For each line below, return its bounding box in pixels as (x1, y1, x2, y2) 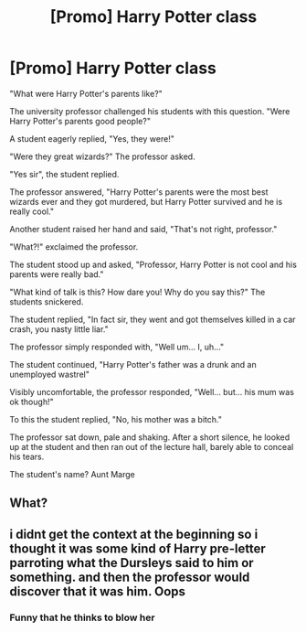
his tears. (9, 451, 45, 462)
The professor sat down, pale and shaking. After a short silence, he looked (9, 432, 290, 443)
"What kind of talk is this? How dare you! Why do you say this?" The (9, 286, 266, 297)
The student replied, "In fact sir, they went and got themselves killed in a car (9, 314, 296, 325)
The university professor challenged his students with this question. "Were (9, 105, 290, 116)
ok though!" (9, 396, 54, 407)
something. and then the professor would (9, 569, 250, 584)
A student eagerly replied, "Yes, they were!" (9, 133, 175, 144)
